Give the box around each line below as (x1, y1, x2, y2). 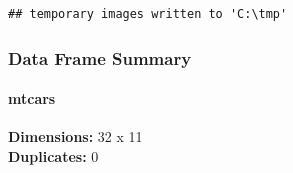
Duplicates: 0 (8, 145, 99, 166)
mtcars (8, 88, 56, 109)
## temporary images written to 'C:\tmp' (8, 7, 288, 21)
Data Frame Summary (8, 45, 192, 70)
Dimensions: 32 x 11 (8, 126, 143, 147)
